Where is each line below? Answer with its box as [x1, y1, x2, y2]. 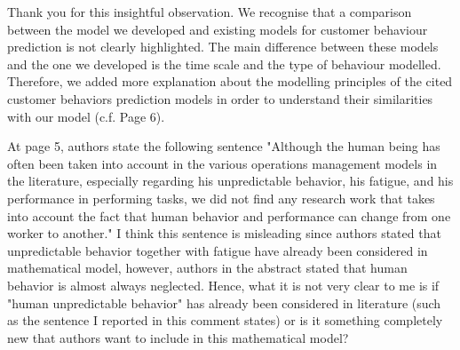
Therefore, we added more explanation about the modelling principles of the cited [7, 72, 453, 91]
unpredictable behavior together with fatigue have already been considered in [7, 241, 428, 259]
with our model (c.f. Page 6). [7, 107, 165, 125]
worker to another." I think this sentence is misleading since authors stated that [7, 224, 441, 243]
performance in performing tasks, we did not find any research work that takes [7, 188, 435, 207]
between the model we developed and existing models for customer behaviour [7, 20, 428, 38]
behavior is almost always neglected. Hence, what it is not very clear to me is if [7, 275, 440, 294]
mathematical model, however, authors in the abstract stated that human [7, 259, 408, 277]
